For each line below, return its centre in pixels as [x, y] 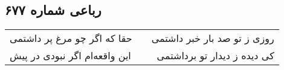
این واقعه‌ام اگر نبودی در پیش [70, 56]
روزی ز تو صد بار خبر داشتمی [213, 38]
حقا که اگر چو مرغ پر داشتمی [71, 38]
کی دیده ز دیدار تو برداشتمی [215, 56]
